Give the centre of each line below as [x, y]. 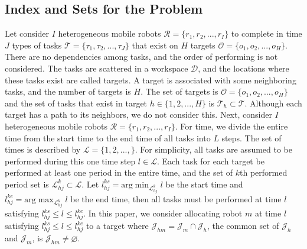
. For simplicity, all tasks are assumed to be [213, 149]
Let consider [27, 33]
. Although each [273, 103]
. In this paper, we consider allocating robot [163, 213]
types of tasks [37, 45]
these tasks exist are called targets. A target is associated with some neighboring [151, 80]
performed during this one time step [70, 161]
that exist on [155, 45]
